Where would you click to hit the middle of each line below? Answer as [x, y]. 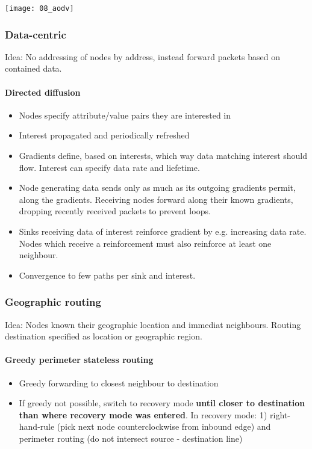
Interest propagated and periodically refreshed [104, 135]
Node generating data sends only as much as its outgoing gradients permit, [157, 187]
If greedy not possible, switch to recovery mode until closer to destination [162, 403]
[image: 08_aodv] [39, 8]
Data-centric [36, 34]
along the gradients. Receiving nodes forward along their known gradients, [156, 199]
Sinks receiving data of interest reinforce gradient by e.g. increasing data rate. [163, 231]
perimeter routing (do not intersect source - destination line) [131, 438]
